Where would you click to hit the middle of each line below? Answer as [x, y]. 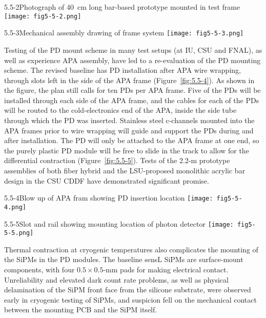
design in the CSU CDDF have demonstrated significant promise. [107, 180]
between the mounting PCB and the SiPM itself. [81, 310]
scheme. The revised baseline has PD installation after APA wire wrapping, [122, 70]
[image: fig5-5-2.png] [43, 16]
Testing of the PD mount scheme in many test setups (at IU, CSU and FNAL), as [133, 49]
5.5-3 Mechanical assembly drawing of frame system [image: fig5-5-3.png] [124, 33]
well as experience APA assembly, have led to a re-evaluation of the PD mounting [132, 60]
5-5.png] [19, 233]
